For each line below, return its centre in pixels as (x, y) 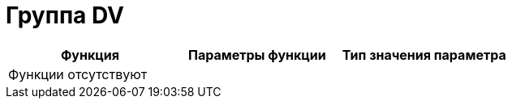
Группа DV (65, 15)
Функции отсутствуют (78, 74)
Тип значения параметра (424, 55)
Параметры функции (257, 55)
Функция (90, 55)
